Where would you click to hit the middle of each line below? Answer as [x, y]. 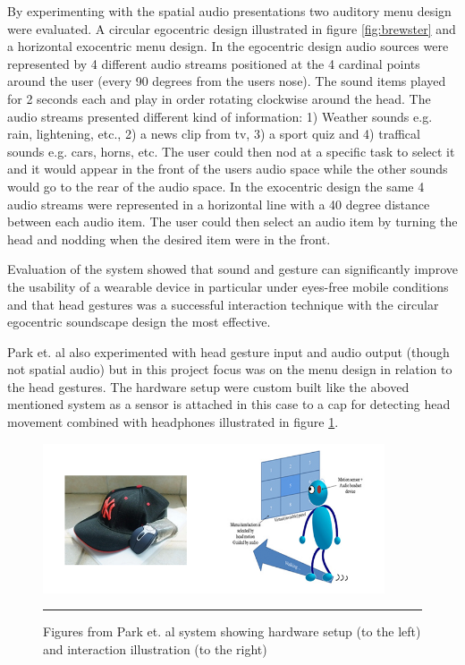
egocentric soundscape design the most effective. [139, 322]
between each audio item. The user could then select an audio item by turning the [232, 222]
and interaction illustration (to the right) [155, 649]
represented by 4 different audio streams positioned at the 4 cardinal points [214, 63]
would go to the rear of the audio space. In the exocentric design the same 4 [216, 186]
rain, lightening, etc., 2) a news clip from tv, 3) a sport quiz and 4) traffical [214, 134]
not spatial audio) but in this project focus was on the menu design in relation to [230, 369]
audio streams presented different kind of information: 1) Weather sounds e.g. [220, 116]
